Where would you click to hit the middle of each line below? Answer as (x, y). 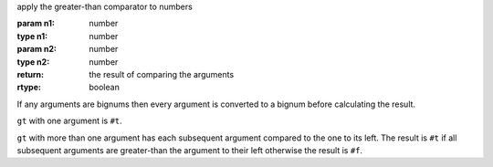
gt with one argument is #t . (69, 121)
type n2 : (33, 62)
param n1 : (36, 24)
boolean (105, 88)
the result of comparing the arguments (162, 74)
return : (31, 74)
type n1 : (32, 36)
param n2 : (37, 49)
